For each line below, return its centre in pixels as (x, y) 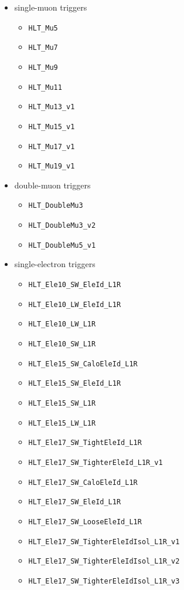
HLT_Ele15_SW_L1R (62, 403)
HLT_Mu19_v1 (52, 166)
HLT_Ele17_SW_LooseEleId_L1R (85, 522)
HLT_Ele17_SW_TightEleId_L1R (85, 443)
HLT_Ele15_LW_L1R (62, 423)
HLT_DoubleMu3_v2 (62, 226)
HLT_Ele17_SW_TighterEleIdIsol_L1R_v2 (104, 562)
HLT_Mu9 (43, 67)
